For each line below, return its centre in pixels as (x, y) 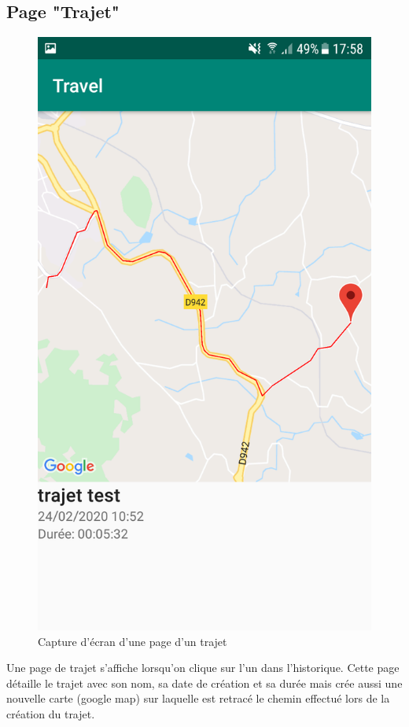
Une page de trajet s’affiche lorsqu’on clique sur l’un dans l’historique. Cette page (203, 668)
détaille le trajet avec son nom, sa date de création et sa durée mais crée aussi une (204, 683)
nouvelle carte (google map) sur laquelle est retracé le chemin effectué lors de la (198, 698)
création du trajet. (51, 713)
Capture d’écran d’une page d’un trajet (133, 641)
